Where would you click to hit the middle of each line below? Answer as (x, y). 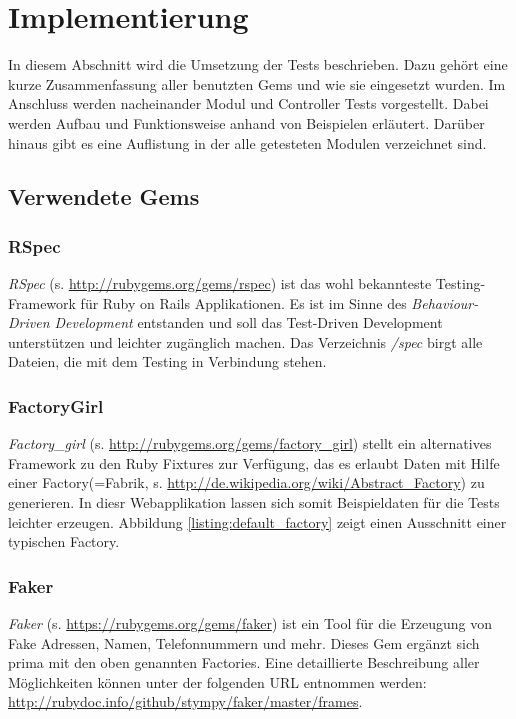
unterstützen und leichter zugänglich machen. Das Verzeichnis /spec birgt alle (245, 341)
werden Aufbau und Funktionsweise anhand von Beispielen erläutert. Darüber (246, 122)
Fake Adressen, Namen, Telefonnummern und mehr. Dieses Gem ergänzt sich (244, 642)
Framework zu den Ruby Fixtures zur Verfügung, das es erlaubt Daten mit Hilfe (254, 462)
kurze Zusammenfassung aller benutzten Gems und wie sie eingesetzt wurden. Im (257, 83)
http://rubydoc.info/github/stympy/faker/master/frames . (185, 701)
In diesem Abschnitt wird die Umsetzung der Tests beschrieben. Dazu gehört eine (258, 64)
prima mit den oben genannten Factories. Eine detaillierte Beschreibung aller (244, 662)
